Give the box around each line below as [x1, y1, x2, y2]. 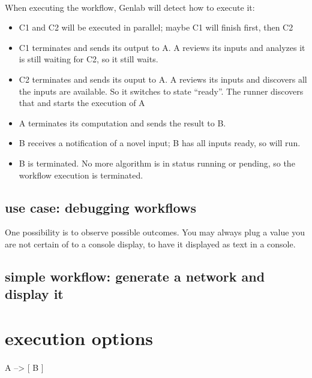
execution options [5, 325, 154, 350]
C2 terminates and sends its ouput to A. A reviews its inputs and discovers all [19, 72, 307, 85]
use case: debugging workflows [5, 198, 196, 216]
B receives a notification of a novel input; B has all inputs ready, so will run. [19, 137, 301, 149]
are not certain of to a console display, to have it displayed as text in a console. [5, 237, 296, 250]
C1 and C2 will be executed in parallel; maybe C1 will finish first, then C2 [19, 21, 293, 34]
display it [5, 285, 64, 303]
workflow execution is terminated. [19, 168, 143, 181]
